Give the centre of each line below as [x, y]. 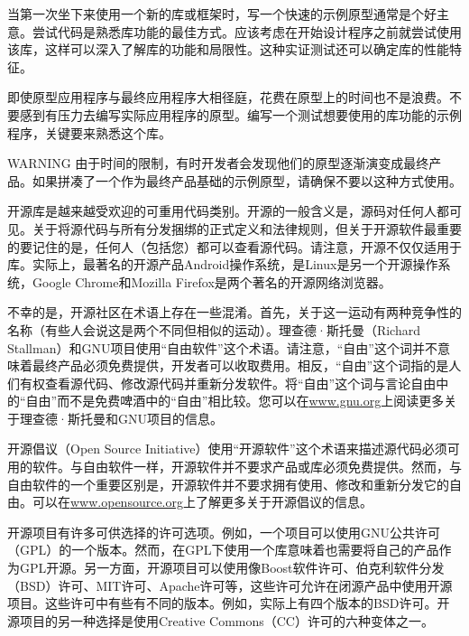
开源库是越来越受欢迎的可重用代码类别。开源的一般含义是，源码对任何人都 [228, 211]
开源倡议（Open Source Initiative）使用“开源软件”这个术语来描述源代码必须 [227, 449]
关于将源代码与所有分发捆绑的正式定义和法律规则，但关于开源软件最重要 [247, 228]
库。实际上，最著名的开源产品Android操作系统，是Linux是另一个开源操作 [223, 264]
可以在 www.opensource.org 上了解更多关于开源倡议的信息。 [202, 502]
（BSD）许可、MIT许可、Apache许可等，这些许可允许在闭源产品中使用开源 [230, 585]
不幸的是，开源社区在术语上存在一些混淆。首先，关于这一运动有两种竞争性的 [234, 312]
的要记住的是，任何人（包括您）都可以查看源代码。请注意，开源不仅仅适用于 [234, 246]
